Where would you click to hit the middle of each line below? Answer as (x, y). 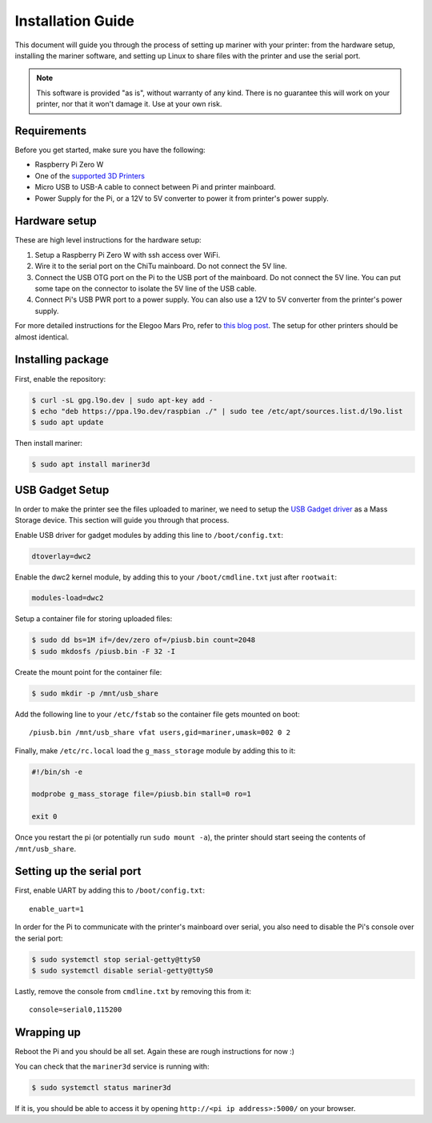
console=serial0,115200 (76, 1010)
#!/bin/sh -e (57, 772)
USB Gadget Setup (62, 489)
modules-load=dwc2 (68, 598)
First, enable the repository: (60, 379)
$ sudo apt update (68, 423)
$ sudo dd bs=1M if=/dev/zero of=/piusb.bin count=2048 (144, 640)
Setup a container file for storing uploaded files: (94, 619)
